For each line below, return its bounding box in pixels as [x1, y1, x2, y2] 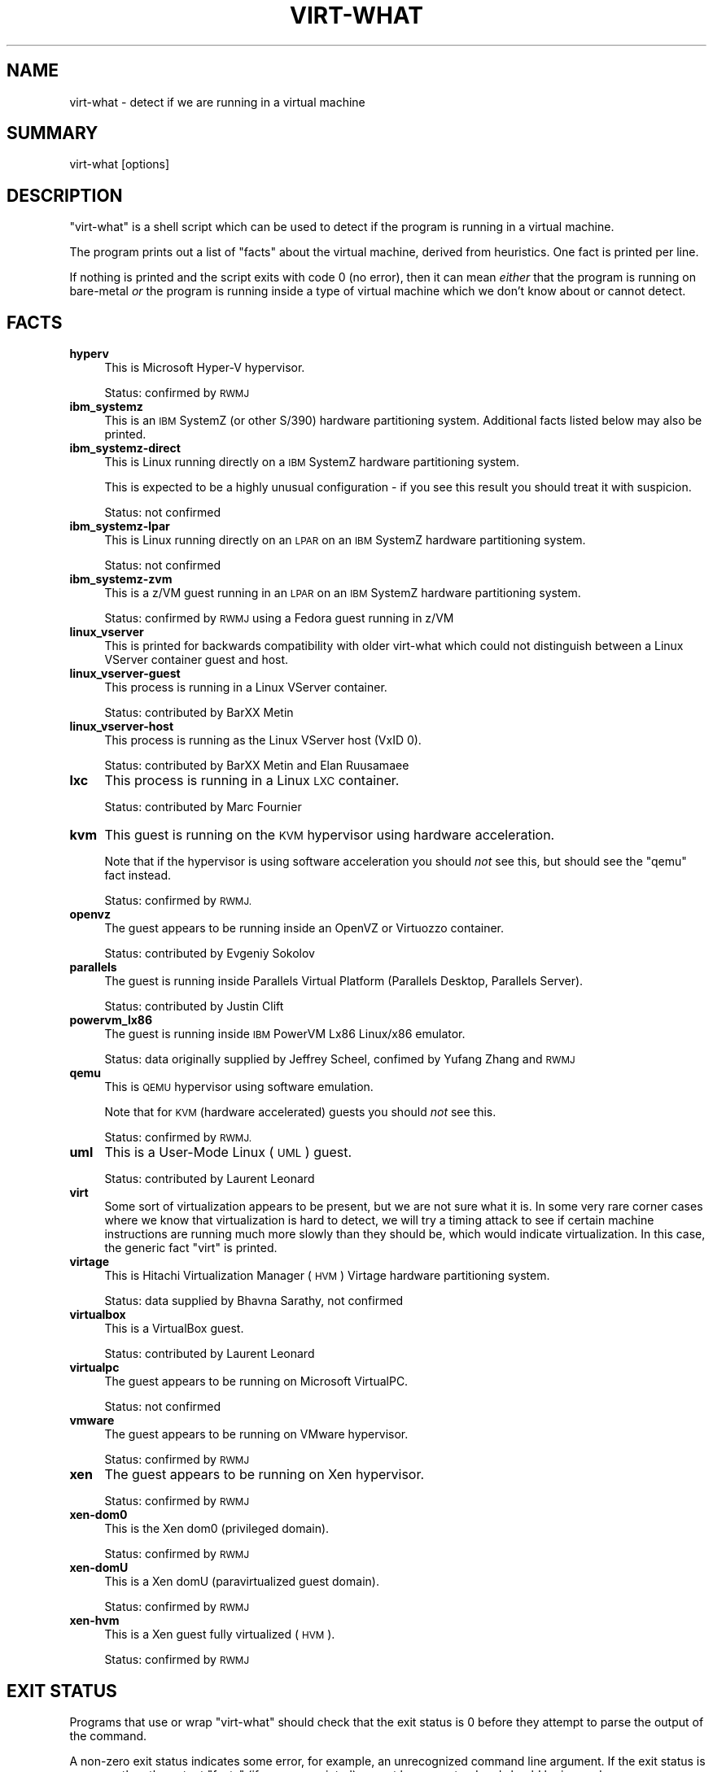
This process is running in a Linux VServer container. [104, 680, 387, 695]
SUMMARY [7, 123, 98, 144]
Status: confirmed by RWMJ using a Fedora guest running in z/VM [104, 611, 454, 626]
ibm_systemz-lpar [69, 519, 170, 534]
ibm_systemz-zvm [69, 572, 173, 587]
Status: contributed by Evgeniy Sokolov [104, 946, 315, 961]
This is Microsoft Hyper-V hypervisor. [104, 360, 305, 375]
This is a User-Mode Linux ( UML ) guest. [104, 1144, 352, 1161]
